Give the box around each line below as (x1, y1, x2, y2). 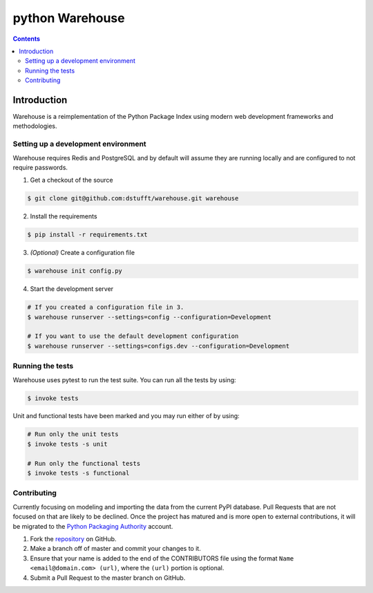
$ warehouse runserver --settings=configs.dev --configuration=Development (27, 342, 290, 350)
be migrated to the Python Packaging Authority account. (12, 522, 173, 530)
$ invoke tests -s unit (27, 440, 108, 448)
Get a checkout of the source (30, 176, 113, 185)
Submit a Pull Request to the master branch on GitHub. (30, 574, 186, 582)
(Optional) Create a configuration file (30, 249, 135, 257)
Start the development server (30, 285, 114, 293)
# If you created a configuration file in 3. (27, 303, 184, 311)
